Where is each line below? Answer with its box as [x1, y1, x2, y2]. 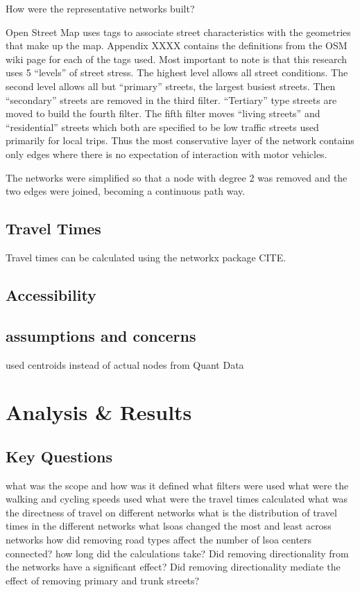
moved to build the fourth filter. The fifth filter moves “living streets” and [6, 106, 320, 121]
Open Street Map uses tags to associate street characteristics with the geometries [6, 24, 351, 39]
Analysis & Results [6, 398, 192, 426]
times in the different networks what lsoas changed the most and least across [6, 519, 332, 533]
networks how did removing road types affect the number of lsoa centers [6, 532, 312, 547]
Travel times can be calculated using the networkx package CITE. [6, 250, 286, 264]
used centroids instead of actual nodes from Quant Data [6, 357, 244, 372]
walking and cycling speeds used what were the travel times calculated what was [6, 491, 348, 506]
